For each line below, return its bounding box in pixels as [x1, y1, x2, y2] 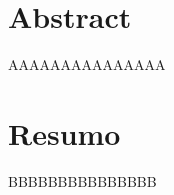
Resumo [8, 112, 121, 153]
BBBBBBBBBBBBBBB [8, 170, 157, 191]
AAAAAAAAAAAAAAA [8, 54, 166, 75]
